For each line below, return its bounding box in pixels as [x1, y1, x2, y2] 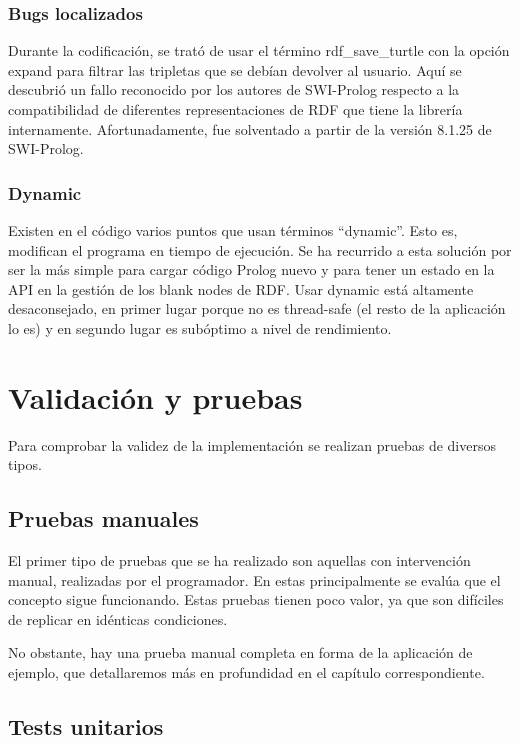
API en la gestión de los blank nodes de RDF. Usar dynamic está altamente [8, 278, 474, 299]
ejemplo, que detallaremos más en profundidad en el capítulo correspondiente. [8, 662, 485, 683]
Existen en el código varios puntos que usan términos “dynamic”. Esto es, [8, 220, 458, 240]
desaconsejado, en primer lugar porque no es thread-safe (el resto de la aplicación [8, 298, 506, 319]
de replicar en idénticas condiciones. [8, 608, 228, 629]
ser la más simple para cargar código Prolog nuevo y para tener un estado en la [8, 259, 495, 280]
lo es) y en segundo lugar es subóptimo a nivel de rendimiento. [8, 317, 392, 338]
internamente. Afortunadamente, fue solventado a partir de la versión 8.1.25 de [8, 118, 492, 139]
